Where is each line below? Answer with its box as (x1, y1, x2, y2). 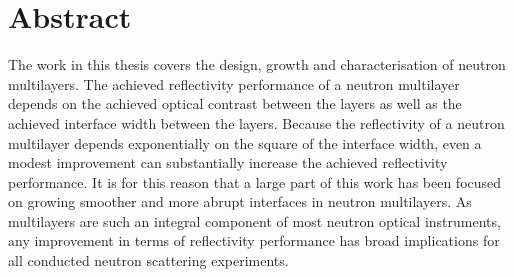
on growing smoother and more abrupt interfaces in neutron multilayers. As (8, 191, 472, 212)
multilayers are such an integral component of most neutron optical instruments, (8, 210, 501, 231)
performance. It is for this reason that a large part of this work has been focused (8, 171, 502, 192)
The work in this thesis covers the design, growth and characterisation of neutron (8, 54, 506, 75)
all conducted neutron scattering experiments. (8, 250, 289, 271)
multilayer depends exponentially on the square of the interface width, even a (8, 132, 482, 153)
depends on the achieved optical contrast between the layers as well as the (8, 93, 462, 114)
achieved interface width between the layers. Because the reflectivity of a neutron (8, 112, 505, 133)
